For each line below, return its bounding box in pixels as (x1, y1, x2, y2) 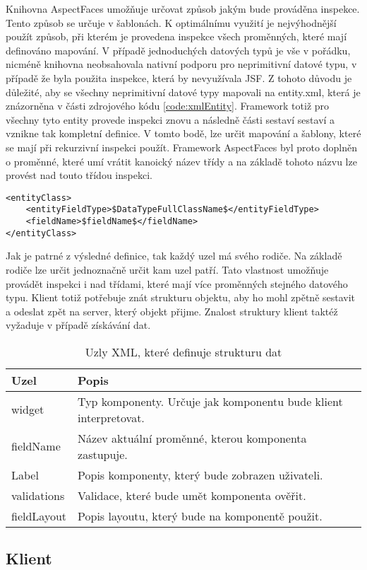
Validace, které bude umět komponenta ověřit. (78, 487, 306, 504)
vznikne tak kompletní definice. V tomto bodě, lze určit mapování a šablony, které (6, 126, 361, 141)
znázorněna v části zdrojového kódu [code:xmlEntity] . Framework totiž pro (6, 98, 330, 113)
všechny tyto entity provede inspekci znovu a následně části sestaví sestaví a (6, 112, 335, 127)
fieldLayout (11, 507, 67, 524)
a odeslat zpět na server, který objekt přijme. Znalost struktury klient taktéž (6, 303, 338, 318)
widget (11, 401, 44, 418)
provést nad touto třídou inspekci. (6, 168, 152, 182)
